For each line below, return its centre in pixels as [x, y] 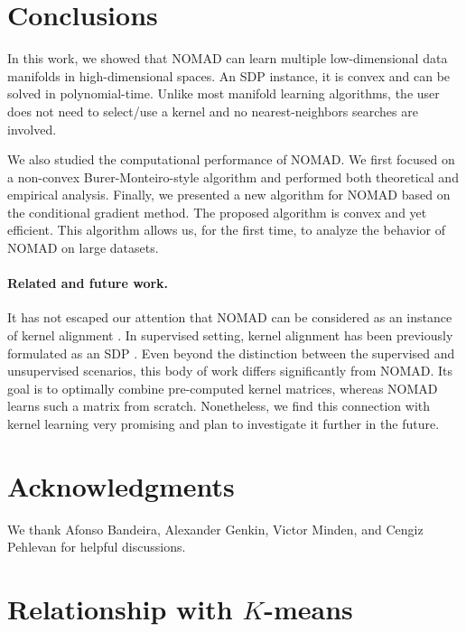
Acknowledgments [121, 485]
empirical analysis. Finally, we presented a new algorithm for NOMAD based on [229, 195]
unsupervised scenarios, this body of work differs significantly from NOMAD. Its [230, 371]
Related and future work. [88, 283]
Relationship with [120, 609]
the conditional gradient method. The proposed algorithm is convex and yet [217, 212]
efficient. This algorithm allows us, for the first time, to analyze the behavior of [227, 230]
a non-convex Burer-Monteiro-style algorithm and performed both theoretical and [233, 177]
